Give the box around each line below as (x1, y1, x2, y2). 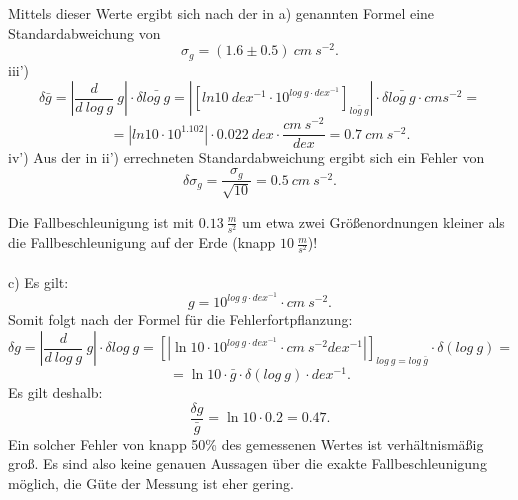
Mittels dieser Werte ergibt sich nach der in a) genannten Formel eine (8, 3, 435, 23)
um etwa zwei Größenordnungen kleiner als (242, 211, 505, 232)
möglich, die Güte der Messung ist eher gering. (8, 472, 294, 493)
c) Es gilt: (8, 271, 69, 292)
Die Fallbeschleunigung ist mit (8, 211, 195, 232)
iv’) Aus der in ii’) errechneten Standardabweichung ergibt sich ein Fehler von (8, 147, 485, 168)
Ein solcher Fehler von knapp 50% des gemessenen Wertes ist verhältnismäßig (8, 433, 484, 454)
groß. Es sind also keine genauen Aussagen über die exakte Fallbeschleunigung (8, 453, 487, 474)
